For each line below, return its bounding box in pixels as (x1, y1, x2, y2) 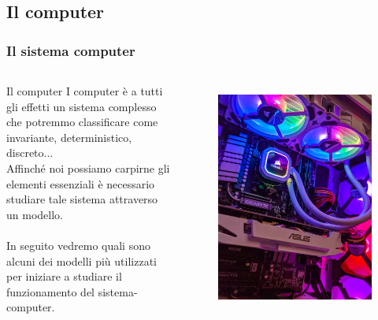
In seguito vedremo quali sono (6, 236, 150, 253)
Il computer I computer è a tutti (6, 83, 163, 99)
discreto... (6, 144, 54, 161)
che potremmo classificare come (6, 113, 158, 130)
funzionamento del (6, 283, 95, 300)
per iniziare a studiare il (6, 268, 122, 285)
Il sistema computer (6, 40, 135, 60)
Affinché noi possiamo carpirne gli (6, 159, 170, 176)
